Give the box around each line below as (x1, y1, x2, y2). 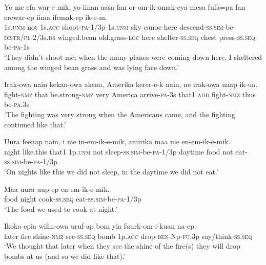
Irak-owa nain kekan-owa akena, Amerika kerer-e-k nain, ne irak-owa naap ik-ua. (4, 79, 258, 90)
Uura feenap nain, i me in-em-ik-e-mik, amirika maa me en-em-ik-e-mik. (4, 136, 231, 147)
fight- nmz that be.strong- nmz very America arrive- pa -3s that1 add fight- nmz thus (4, 89, 256, 99)
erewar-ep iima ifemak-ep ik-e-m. (4, 11, 107, 22)
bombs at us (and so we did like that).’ (4, 251, 126, 261)
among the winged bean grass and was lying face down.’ (4, 61, 179, 72)
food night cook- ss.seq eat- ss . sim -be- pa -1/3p (4, 193, 141, 204)
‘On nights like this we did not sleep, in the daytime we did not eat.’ (4, 166, 218, 176)
